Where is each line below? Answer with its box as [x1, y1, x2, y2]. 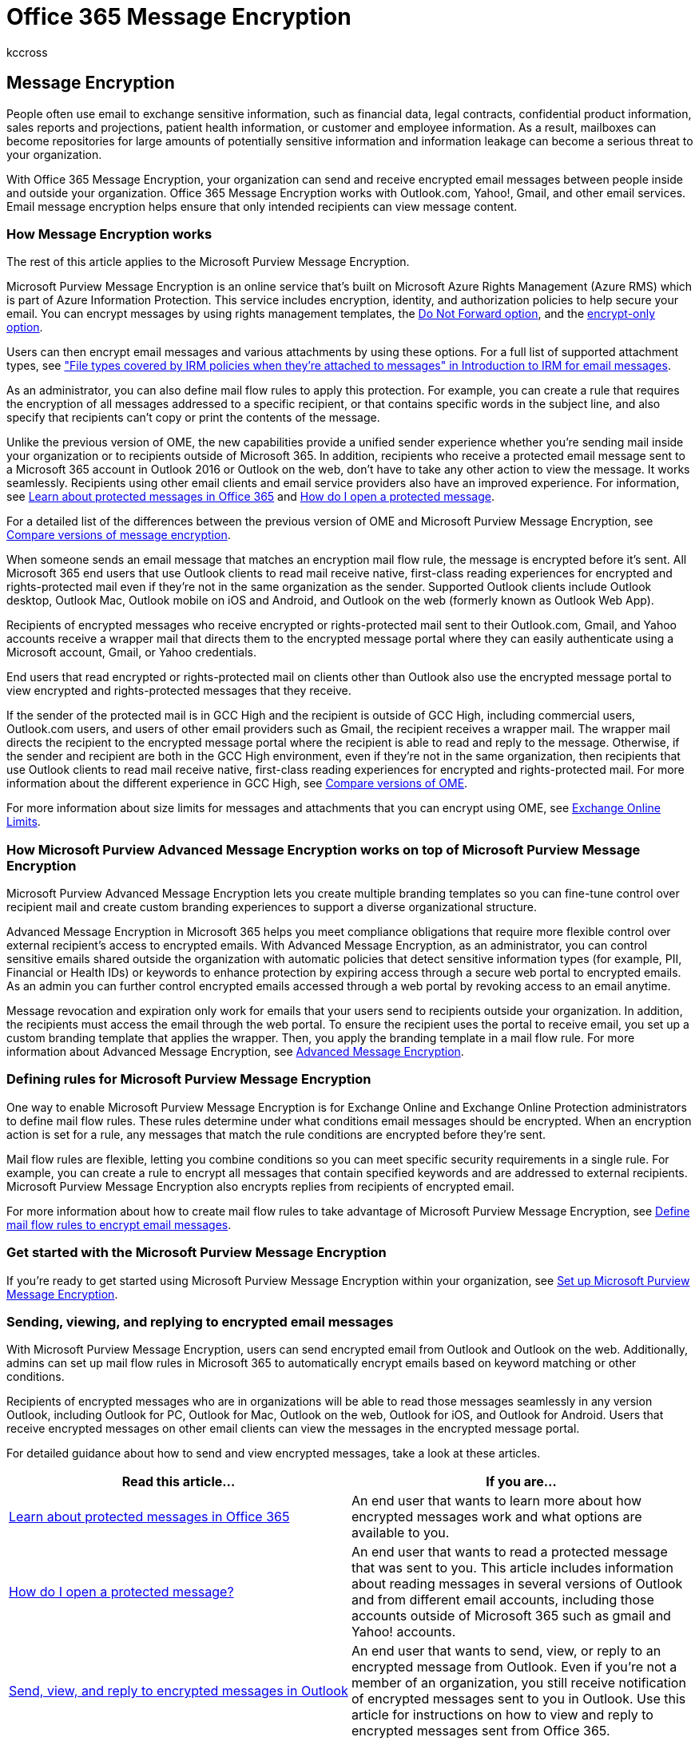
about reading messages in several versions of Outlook [351, 1576, 683, 1592]
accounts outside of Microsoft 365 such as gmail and [351, 1608, 671, 1624]
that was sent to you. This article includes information [351, 1560, 673, 1576]
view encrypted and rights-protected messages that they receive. [6, 684, 351, 698]
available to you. [351, 1525, 450, 1541]
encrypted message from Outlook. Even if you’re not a [351, 1659, 677, 1676]
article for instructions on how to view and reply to [351, 1707, 653, 1723]
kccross [6, 45, 48, 59]
